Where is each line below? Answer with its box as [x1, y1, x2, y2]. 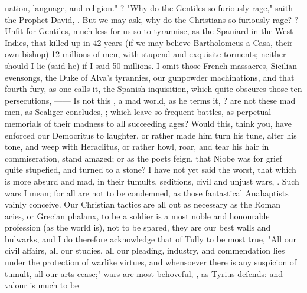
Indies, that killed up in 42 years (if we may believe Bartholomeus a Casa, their [5, 36, 293, 48]
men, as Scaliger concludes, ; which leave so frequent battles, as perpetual [5, 106, 272, 118]
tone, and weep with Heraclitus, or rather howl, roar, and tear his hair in [5, 140, 269, 153]
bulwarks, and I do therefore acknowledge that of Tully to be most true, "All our [5, 232, 297, 245]
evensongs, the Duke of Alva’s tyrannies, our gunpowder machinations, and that [5, 71, 295, 83]
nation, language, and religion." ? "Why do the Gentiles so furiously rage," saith [5, 2, 293, 14]
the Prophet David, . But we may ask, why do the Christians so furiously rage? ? [5, 13, 299, 25]
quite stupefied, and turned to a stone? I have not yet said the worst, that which [5, 163, 296, 176]
